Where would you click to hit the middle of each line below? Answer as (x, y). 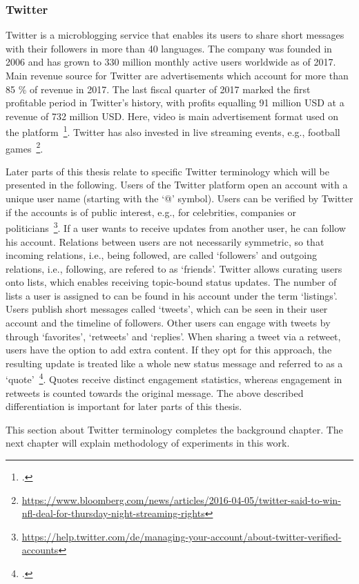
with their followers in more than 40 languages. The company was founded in (169, 48)
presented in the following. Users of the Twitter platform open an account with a (177, 185)
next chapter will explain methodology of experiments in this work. (148, 443)
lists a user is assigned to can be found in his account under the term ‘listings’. (172, 295)
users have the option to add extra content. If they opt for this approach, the (169, 350)
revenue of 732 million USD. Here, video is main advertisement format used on (172, 116)
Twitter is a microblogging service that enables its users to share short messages (175, 35)
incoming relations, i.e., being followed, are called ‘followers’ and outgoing (162, 255)
